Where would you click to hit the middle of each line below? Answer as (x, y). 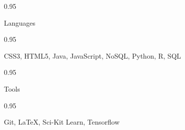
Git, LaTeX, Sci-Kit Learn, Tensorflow (62, 122)
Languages (20, 22)
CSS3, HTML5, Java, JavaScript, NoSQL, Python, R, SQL (92, 55)
